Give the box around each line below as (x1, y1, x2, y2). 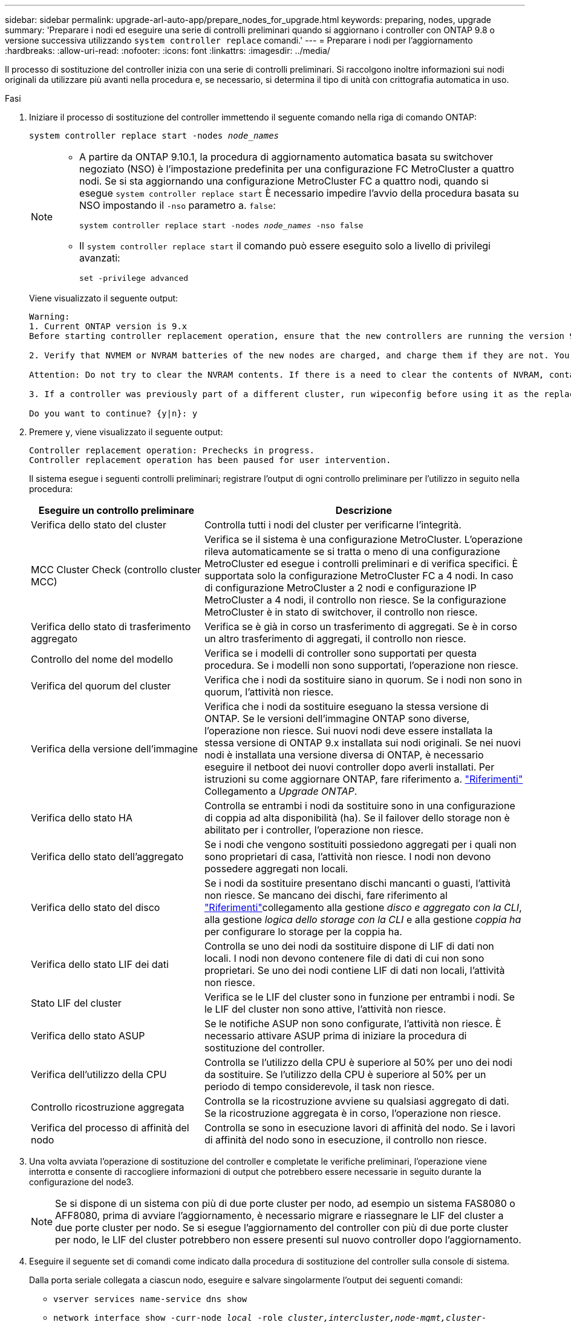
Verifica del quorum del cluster (31, 680, 171, 692)
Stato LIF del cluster (31, 997, 122, 1009)
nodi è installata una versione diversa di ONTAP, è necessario (204, 749, 484, 761)
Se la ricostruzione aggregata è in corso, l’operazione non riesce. (204, 1107, 501, 1119)
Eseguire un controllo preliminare (38, 504, 195, 516)
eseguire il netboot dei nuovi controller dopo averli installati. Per (204, 761, 495, 773)
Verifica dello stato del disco (31, 901, 160, 913)
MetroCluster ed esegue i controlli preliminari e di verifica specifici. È (204, 557, 518, 570)
